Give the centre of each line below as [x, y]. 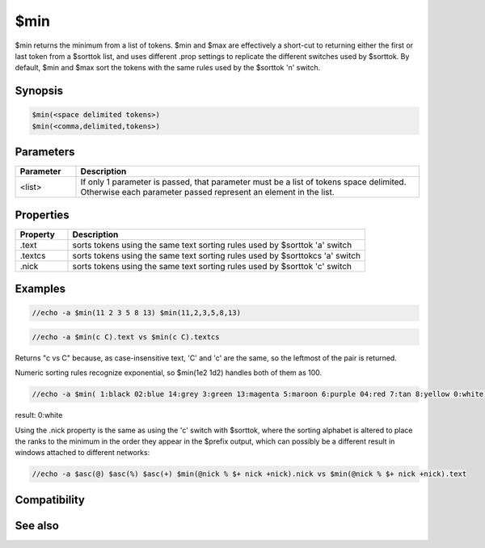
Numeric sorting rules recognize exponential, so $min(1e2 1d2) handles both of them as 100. [169, 373]
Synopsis [39, 91]
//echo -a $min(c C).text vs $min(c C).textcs [126, 337]
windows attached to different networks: [82, 453]
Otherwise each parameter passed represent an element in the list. [207, 192]
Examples [40, 289]
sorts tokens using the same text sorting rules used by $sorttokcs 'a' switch [217, 255]
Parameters [45, 152]
